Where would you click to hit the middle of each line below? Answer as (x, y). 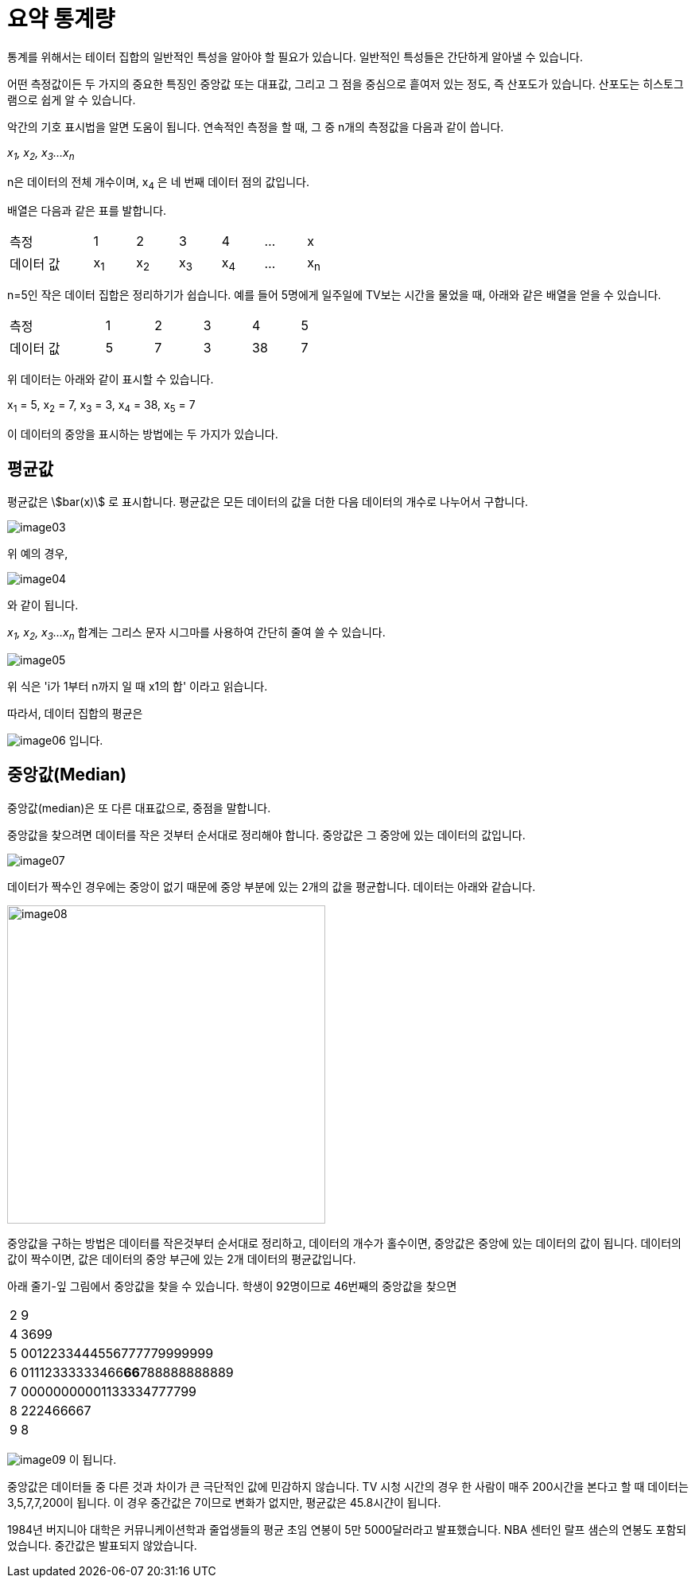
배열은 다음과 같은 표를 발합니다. (87, 211)
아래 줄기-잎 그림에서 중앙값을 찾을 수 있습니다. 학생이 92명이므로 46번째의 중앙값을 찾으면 (232, 1286)
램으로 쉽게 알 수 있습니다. (72, 99)
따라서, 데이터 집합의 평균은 (75, 713)
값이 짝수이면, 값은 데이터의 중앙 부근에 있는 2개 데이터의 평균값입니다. (182, 1259)
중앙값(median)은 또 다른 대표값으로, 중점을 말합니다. (139, 808)
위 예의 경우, (38, 553)
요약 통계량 (61, 19)
